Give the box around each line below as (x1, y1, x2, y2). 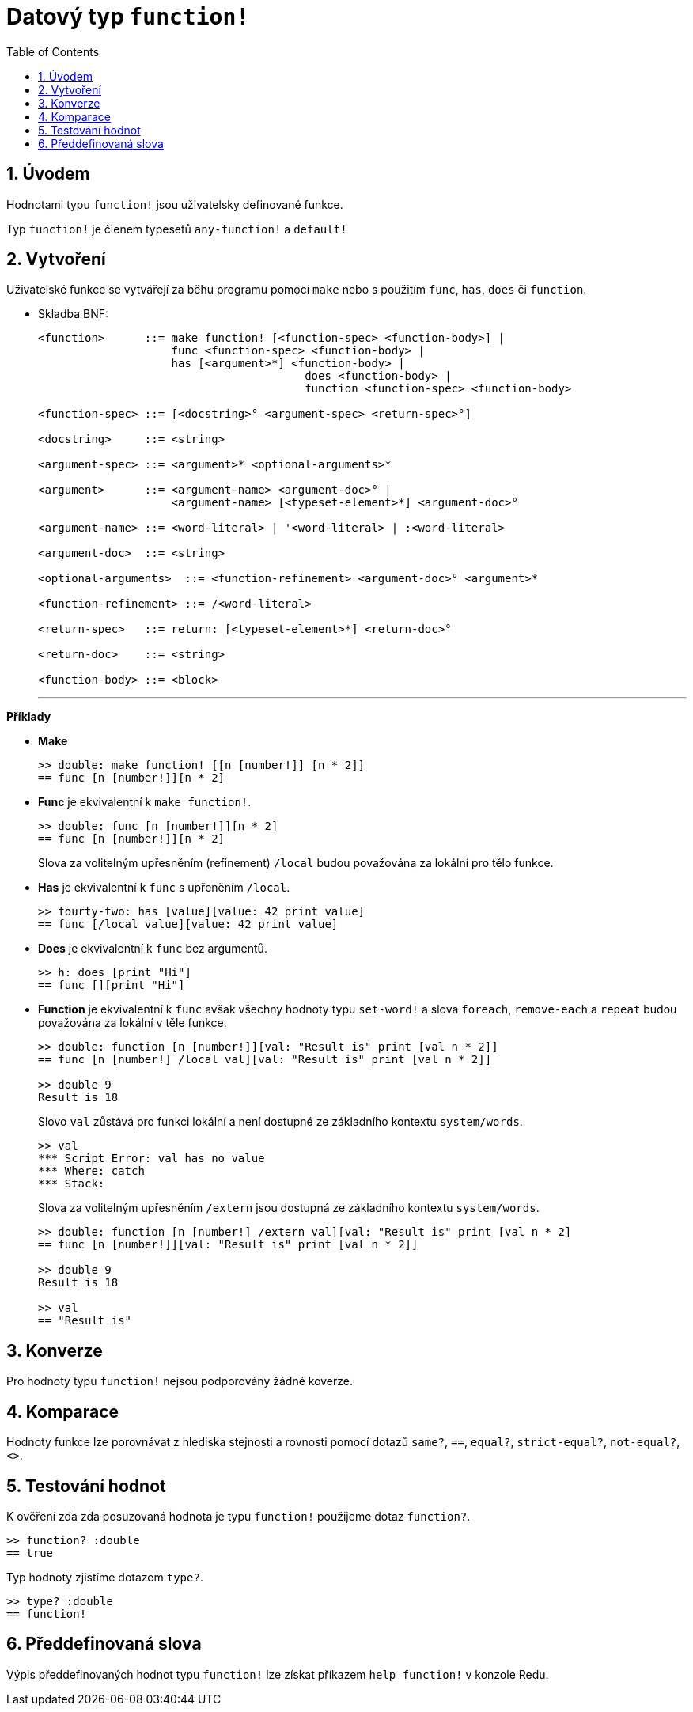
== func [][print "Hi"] (38, 979, 185, 992)
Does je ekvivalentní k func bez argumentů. (38, 941, 267, 956)
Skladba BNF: (38, 307, 109, 321)
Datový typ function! (6, 3, 250, 30)
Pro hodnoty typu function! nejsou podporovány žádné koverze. (6, 1374, 354, 1388)
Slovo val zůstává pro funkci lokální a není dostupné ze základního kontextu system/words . (38, 1115, 523, 1129)
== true (6, 1546, 54, 1559)
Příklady (6, 710, 51, 724)
